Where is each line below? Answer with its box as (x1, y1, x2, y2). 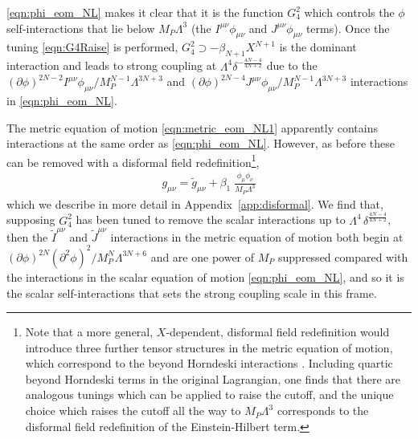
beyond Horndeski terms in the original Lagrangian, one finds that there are (25, 370, 400, 387)
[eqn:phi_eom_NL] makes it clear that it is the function (6, 4, 284, 20)
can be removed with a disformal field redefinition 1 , (6, 151, 260, 170)
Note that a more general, (25, 323, 154, 340)
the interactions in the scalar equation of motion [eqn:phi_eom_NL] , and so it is (6, 268, 404, 285)
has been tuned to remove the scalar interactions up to (76, 211, 346, 228)
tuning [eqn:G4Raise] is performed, (6, 39, 178, 55)
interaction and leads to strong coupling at (6, 57, 217, 74)
